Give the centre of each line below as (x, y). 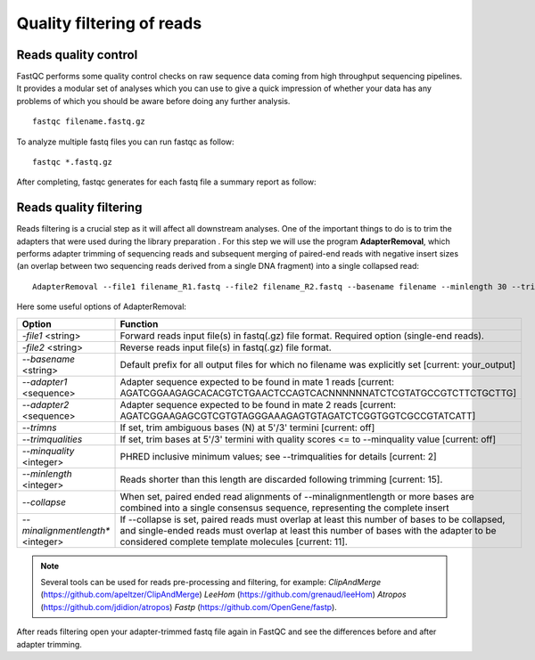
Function (139, 323)
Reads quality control (77, 55)
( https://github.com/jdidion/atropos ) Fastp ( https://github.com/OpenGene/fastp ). (189, 607)
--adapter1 (45, 381)
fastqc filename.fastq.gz (89, 122)
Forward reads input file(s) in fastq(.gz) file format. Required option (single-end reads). (302, 336)
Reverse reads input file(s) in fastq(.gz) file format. (226, 347)
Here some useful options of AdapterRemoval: (102, 306)
